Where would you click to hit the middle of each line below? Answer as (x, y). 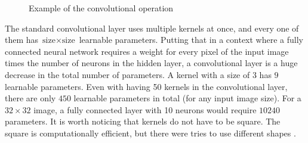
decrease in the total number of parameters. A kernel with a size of (127, 74)
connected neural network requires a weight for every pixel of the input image (147, 51)
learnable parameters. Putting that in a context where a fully (191, 40)
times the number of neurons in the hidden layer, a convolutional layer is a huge (151, 63)
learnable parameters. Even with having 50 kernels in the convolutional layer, (146, 86)
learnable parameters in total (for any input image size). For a (187, 98)
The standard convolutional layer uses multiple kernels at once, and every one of (152, 28)
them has (22, 40)
